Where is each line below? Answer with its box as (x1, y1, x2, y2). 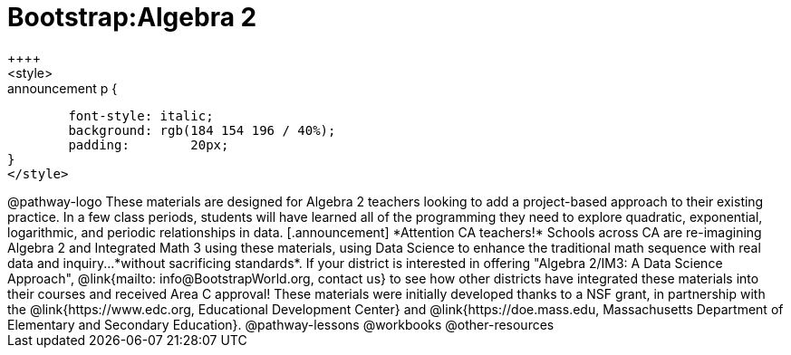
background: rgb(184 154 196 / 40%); (68, 122, 336, 138)
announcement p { (7, 80, 118, 96)
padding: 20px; (68, 137, 229, 152)
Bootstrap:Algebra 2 (7, 2, 257, 33)
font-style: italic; (68, 108, 214, 123)
